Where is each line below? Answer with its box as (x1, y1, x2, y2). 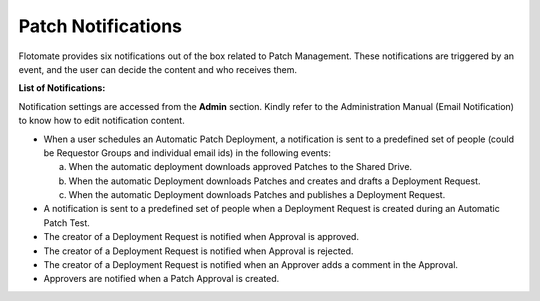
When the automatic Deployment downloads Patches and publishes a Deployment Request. (68, 189, 446, 201)
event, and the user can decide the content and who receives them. (18, 63, 297, 75)
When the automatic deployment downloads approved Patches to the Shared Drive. (68, 161, 413, 173)
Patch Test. (43, 216, 90, 229)
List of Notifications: (18, 82, 106, 94)
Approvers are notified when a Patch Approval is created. (43, 273, 280, 285)
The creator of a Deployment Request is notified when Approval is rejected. (43, 245, 354, 257)
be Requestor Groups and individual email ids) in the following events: (43, 146, 332, 159)
